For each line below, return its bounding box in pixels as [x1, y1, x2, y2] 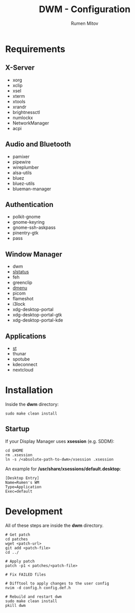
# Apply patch [5, 558, 35, 564]
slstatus [12, 269, 29, 275]
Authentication [5, 200, 54, 209]
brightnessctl [12, 109, 40, 115]
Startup [5, 425, 30, 433]
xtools [12, 98, 26, 104]
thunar [12, 351, 27, 356]
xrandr [12, 104, 27, 110]
